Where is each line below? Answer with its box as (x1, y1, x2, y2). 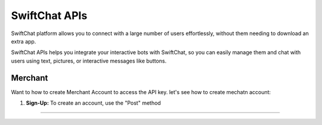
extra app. (11, 37, 36, 45)
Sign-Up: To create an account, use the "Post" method (26, 99, 161, 107)
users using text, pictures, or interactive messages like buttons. (11, 57, 167, 64)
